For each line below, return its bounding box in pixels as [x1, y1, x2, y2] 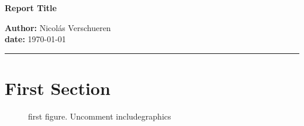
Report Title [5, 2, 57, 13]
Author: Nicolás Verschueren [5, 21, 111, 33]
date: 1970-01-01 [5, 33, 66, 45]
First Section [5, 76, 110, 100]
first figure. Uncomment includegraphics [28, 110, 171, 122]
